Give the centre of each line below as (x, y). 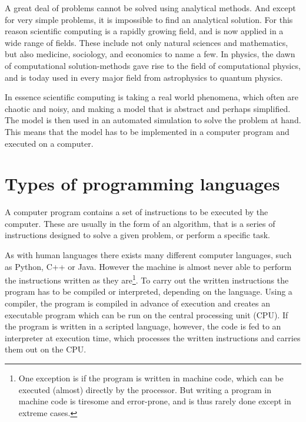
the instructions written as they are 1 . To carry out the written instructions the (147, 279)
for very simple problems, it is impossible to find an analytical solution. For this (149, 19)
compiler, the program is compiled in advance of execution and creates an (138, 303)
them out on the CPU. (46, 349)
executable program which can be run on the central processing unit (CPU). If (147, 314)
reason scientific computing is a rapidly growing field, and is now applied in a (144, 31)
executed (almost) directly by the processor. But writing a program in (145, 389)
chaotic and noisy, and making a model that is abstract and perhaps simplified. (148, 108)
